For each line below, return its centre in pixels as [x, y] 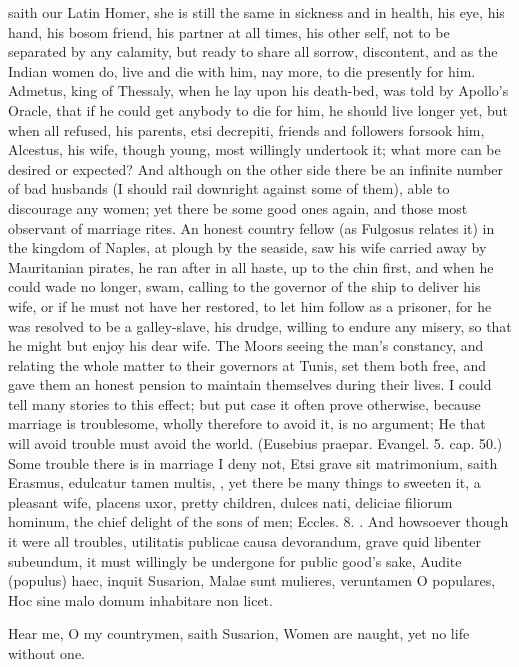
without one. [47, 653]
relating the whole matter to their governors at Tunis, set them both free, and [247, 364]
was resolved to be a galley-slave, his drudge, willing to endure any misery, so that [260, 325]
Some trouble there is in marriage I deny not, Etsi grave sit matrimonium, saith [253, 462]
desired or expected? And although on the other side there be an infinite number [256, 168]
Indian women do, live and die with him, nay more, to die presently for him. [242, 70]
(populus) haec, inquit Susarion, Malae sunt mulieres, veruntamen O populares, [252, 580]
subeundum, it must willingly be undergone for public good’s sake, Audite [235, 560]
